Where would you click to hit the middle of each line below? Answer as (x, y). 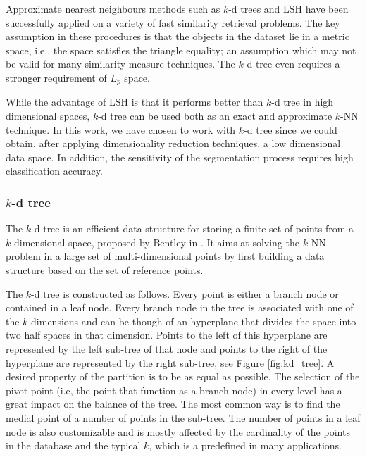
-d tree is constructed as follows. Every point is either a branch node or (185, 293)
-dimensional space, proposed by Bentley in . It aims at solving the (155, 242)
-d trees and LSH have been (288, 8)
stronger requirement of (56, 77)
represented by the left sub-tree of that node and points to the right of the (167, 348)
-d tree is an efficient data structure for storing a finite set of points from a (193, 228)
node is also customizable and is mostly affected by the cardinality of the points (178, 431)
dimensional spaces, (48, 116)
